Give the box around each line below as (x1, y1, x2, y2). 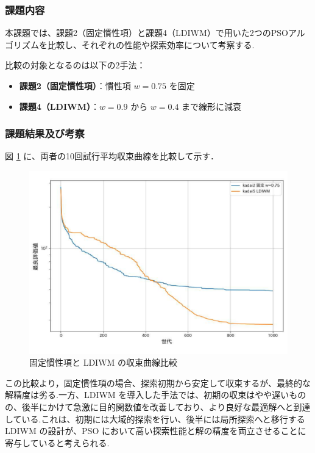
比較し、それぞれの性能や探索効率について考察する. (47, 38, 255, 51)
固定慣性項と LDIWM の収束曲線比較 (29, 356, 178, 369)
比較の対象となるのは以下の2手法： (5, 59, 146, 71)
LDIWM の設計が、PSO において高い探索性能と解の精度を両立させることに (5, 424, 306, 437)
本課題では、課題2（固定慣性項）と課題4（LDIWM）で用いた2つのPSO (5, 26, 288, 39)
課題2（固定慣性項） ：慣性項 (19, 79, 131, 92)
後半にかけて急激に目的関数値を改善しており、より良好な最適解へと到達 (21, 400, 311, 413)
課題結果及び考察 (5, 126, 85, 141)
